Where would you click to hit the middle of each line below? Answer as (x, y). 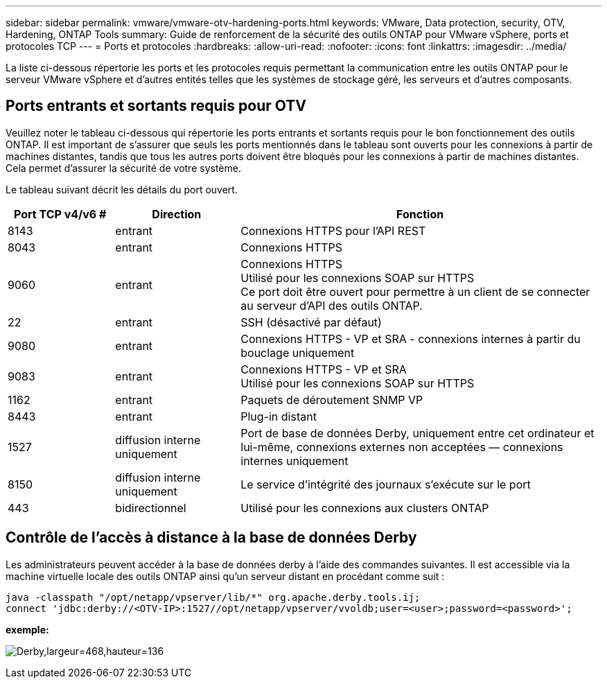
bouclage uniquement (298, 352)
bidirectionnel (151, 508)
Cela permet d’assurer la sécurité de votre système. (123, 168)
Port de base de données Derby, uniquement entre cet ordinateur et (417, 433)
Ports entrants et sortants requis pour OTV (156, 106)
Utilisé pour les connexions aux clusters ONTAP (365, 508)
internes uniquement (294, 461)
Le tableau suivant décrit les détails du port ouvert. (122, 189)
